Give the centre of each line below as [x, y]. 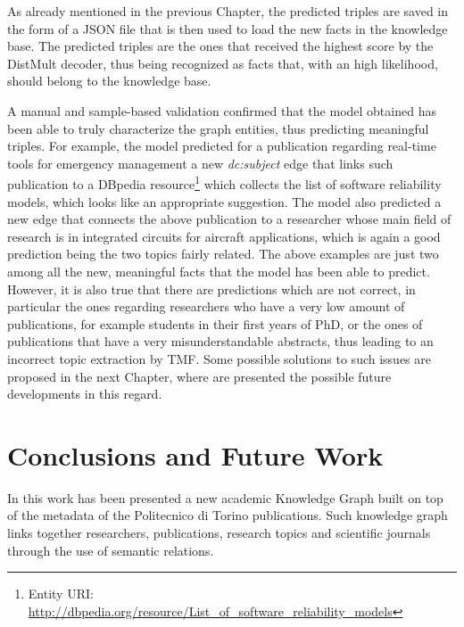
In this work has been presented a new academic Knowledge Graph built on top [225, 497]
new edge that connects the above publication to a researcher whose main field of [229, 219]
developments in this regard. [85, 394]
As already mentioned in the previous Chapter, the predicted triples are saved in [228, 11]
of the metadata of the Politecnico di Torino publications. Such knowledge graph [228, 515]
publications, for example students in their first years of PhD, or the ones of [215, 323]
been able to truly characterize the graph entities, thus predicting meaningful [218, 128]
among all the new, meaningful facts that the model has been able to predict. [219, 271]
